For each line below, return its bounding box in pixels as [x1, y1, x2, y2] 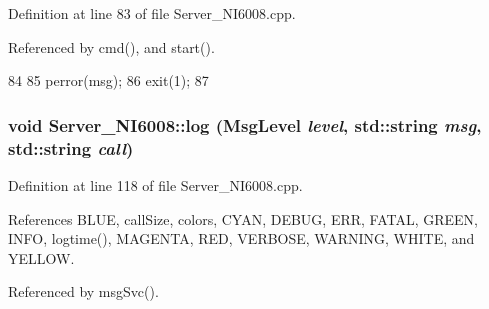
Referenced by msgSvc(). [8, 281, 159, 302]
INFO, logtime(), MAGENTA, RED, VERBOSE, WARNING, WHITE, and [8, 228, 475, 249]
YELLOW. [8, 247, 75, 268]
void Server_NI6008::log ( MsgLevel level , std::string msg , [8, 112, 482, 137]
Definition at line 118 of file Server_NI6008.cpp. [8, 174, 303, 195]
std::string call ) [8, 135, 134, 160]
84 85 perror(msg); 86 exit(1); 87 [8, 70, 209, 91]
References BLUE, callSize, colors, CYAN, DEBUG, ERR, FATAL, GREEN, [8, 208, 479, 229]
